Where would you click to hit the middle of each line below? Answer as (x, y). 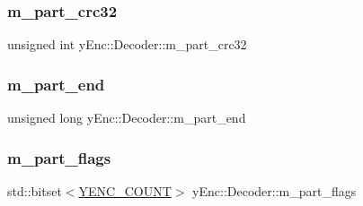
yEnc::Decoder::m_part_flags (274, 190)
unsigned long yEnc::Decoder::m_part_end (127, 118)
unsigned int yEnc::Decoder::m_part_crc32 (127, 44)
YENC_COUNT (125, 190)
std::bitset (35, 190)
